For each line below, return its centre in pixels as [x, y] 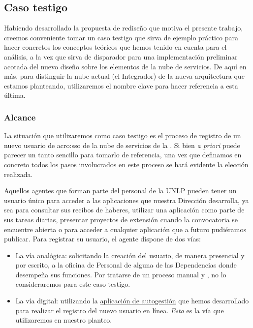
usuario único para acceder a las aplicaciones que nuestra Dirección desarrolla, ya [126, 200]
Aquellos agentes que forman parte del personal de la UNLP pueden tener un [120, 191]
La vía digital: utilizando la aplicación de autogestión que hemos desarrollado [132, 301]
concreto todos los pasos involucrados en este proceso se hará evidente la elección [126, 164]
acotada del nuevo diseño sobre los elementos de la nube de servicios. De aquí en [125, 66]
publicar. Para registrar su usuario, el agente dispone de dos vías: [102, 239]
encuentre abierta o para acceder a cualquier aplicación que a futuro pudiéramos [125, 229]
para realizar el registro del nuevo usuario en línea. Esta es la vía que [120, 310]
